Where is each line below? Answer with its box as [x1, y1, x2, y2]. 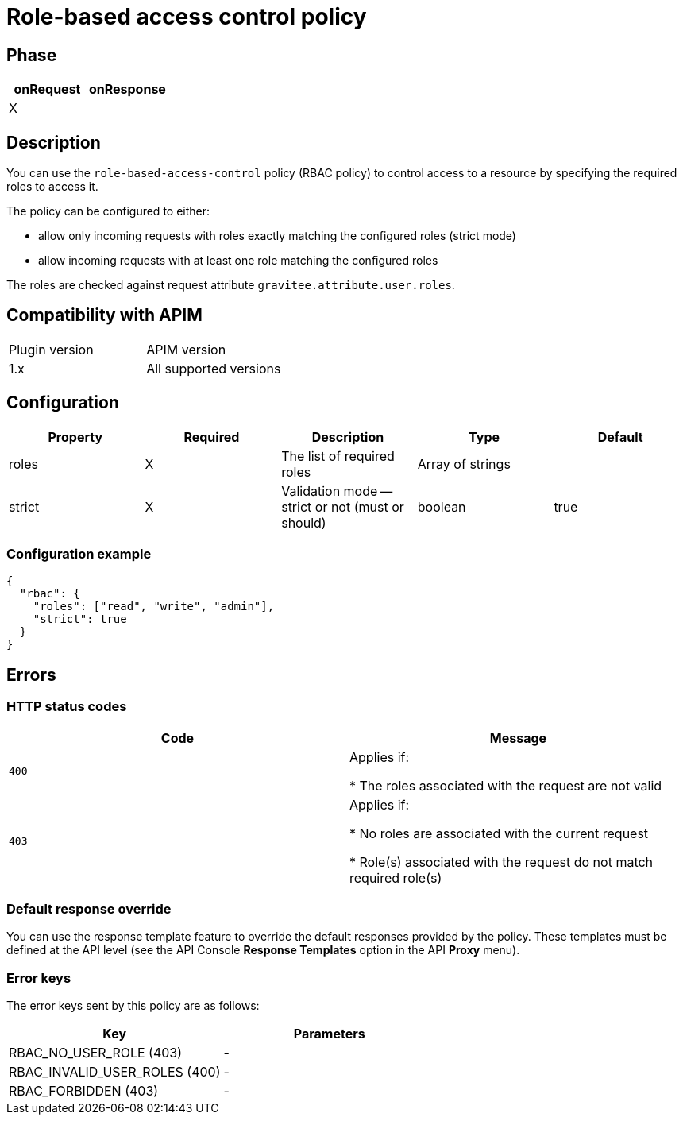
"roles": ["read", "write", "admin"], [33, 600, 275, 613]
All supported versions [146, 360, 281, 377]
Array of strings [417, 455, 511, 472]
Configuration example [6, 546, 152, 562]
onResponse [88, 81, 166, 98]
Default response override [6, 901, 172, 918]
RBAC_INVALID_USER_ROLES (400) [9, 1064, 221, 1080]
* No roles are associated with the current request [349, 825, 649, 841]
